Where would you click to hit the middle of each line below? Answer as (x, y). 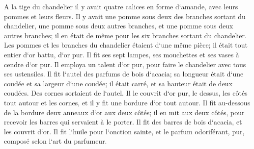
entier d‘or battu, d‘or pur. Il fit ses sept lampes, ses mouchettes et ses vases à (122, 54)
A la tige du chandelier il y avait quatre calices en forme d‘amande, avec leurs (121, 6)
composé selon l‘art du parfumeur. (56, 141)
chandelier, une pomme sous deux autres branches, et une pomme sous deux (119, 26)
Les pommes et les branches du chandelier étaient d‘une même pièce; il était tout (126, 45)
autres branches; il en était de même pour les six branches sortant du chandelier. (125, 35)
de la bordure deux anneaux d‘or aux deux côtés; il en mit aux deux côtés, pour (124, 112)
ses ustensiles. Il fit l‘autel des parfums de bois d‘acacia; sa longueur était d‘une (124, 74)
